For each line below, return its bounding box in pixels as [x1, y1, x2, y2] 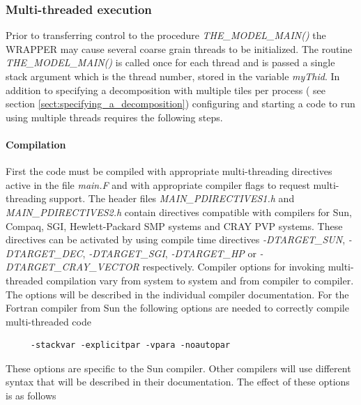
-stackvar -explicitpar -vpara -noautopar [30, 340, 231, 351]
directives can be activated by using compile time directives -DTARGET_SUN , [6, 232, 346, 247]
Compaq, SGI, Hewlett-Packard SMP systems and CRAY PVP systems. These [6, 218, 343, 233]
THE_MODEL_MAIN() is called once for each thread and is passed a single [6, 55, 335, 70]
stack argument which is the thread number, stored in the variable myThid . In [6, 69, 340, 83]
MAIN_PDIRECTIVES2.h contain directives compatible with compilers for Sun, [6, 204, 352, 219]
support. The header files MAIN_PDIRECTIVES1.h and [49, 191, 295, 206]
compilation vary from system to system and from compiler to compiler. [46, 273, 354, 287]
